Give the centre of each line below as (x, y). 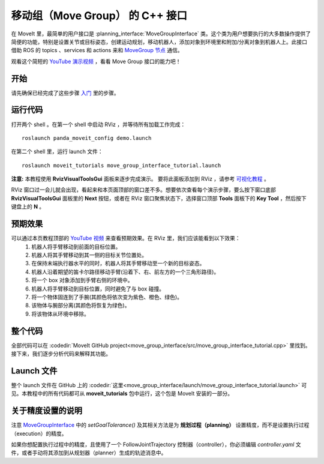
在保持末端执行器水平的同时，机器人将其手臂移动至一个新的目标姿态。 (118, 264)
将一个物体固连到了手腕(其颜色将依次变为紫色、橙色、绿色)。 (107, 297)
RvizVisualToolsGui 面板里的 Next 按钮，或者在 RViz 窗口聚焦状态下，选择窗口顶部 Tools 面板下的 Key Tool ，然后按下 (159, 198)
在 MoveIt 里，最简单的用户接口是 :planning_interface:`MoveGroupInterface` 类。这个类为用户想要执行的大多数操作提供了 (161, 34)
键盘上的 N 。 (28, 206)
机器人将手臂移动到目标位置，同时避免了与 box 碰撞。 (98, 289)
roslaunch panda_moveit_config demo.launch (87, 138)
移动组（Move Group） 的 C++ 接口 (99, 16)
